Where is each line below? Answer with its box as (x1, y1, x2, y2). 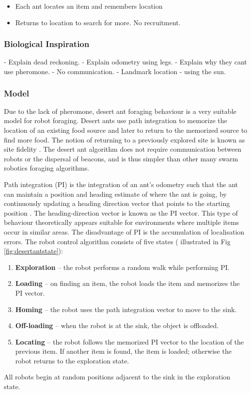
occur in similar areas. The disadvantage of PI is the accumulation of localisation (4, 226, 245, 236)
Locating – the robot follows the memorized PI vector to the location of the (15, 336, 244, 346)
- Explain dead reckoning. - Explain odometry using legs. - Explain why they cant (4, 57, 247, 67)
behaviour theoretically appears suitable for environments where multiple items (4, 217, 239, 227)
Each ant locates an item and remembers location (15, 1, 163, 11)
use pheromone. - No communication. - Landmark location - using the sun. (4, 66, 226, 76)
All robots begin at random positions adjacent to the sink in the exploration (4, 372, 231, 382)
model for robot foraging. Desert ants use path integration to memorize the (4, 115, 227, 126)
